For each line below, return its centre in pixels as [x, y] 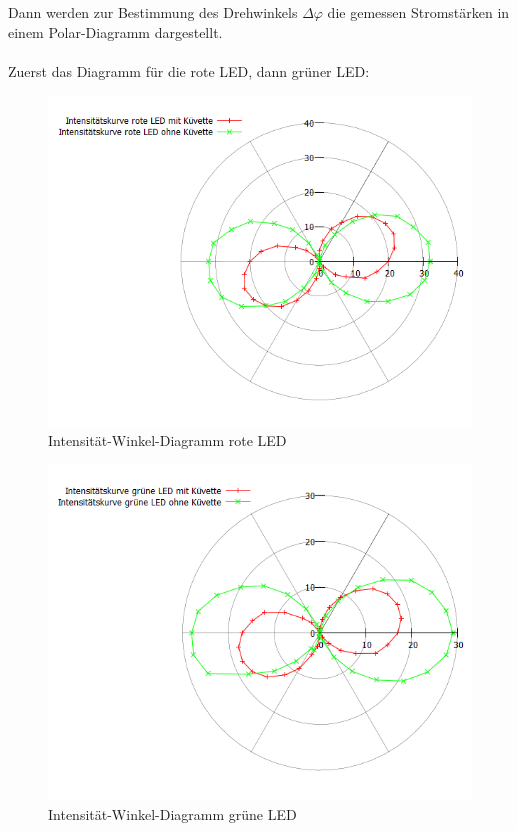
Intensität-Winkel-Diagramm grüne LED [172, 813]
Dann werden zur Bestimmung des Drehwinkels [153, 12]
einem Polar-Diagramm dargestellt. [115, 31]
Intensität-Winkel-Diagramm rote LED [167, 440]
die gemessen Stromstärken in [418, 12]
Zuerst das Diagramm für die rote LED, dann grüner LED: [189, 70]
